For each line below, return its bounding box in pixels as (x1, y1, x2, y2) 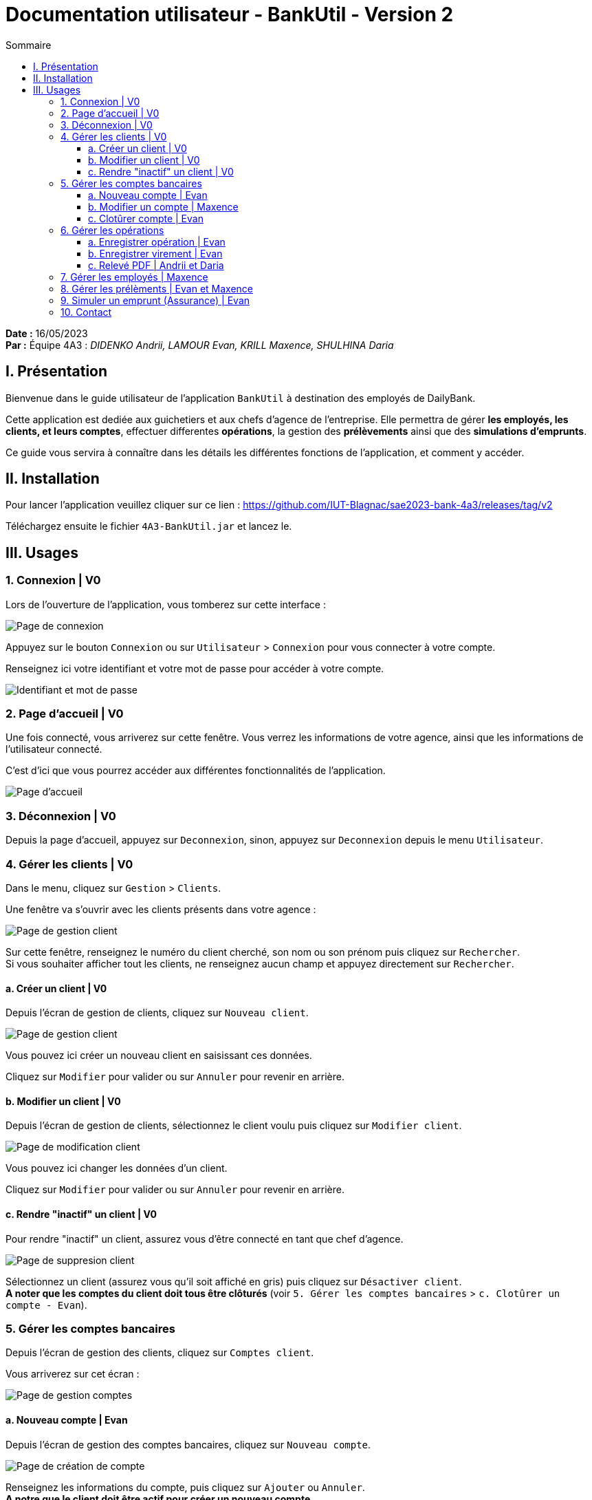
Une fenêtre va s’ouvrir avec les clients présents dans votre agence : (6, 903, 316, 915)
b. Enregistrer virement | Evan (88, 247, 223, 259)
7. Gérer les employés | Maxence (61, 270, 208, 283)
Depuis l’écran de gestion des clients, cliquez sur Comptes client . (6, 1347, 314, 1359)
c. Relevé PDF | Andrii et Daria (88, 259, 224, 271)
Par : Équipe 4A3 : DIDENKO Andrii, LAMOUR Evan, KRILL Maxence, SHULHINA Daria (6, 339, 394, 351)
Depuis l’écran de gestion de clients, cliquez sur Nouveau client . (6, 1007, 309, 1019)
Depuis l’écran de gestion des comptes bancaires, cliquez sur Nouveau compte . (6, 1438, 371, 1450)
